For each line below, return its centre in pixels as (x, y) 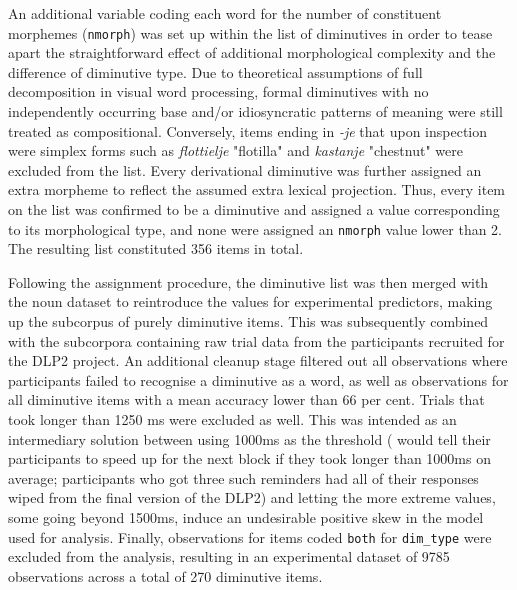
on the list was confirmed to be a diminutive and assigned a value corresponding (254, 209)
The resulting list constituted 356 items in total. (156, 248)
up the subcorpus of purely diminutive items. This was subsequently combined (248, 321)
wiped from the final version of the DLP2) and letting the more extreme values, (252, 497)
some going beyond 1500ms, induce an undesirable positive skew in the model (246, 516)
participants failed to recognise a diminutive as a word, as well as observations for (258, 379)
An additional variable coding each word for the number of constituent (225, 13)
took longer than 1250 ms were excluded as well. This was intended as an (232, 419)
